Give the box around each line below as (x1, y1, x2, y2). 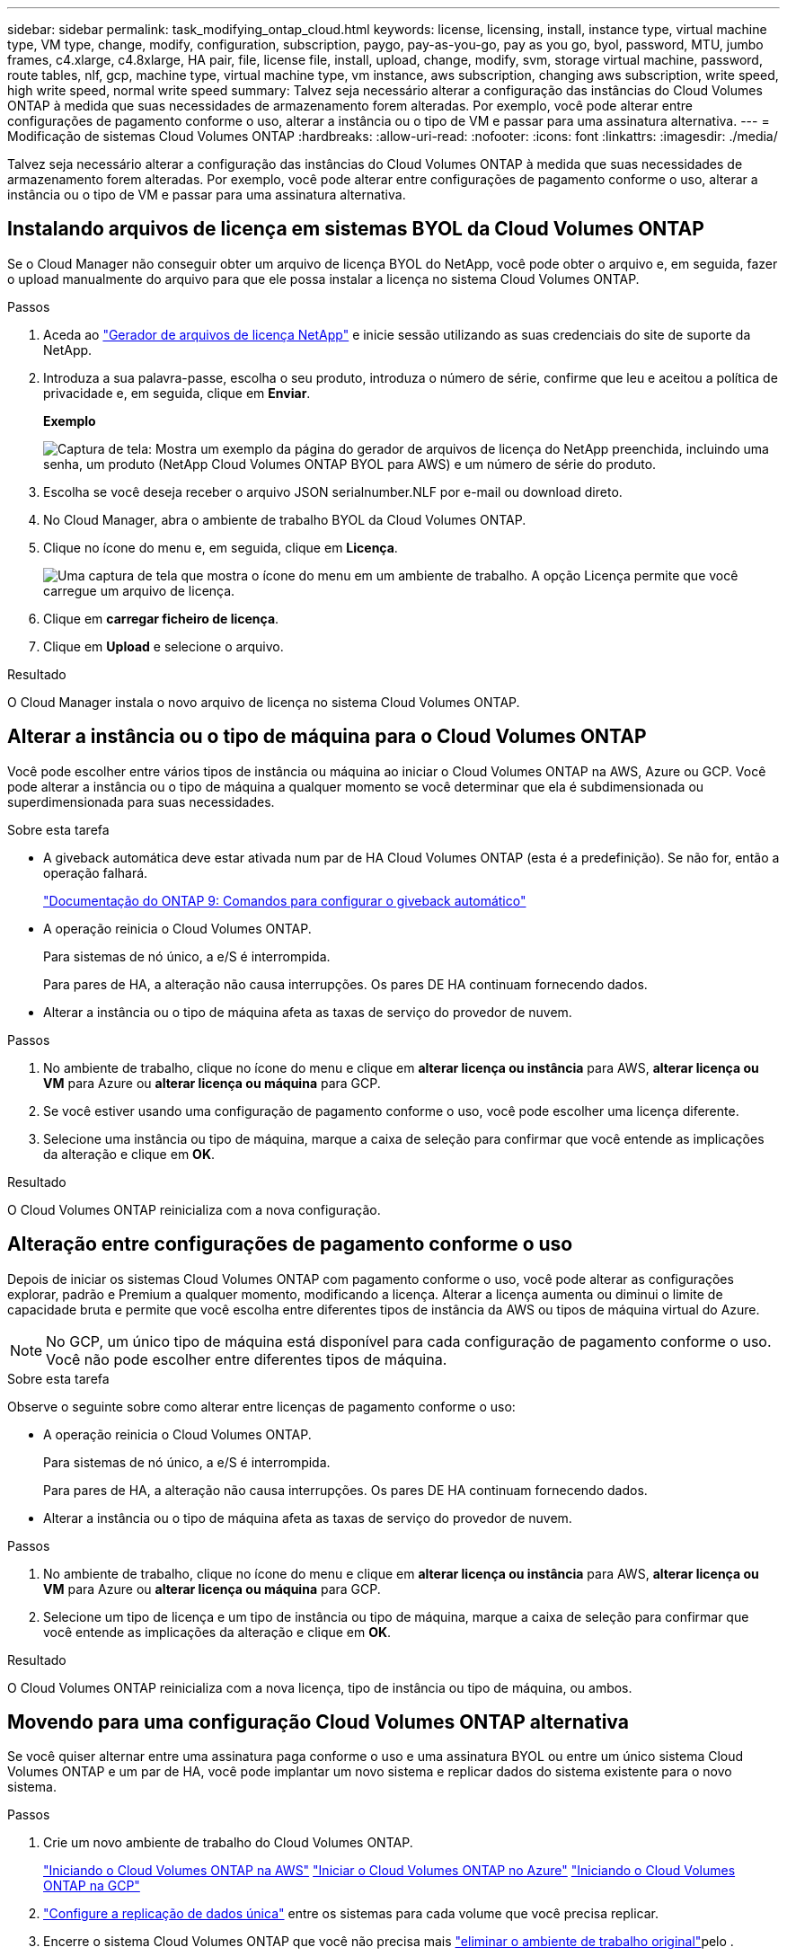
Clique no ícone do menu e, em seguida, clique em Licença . (43, 539, 398, 555)
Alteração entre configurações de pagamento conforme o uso (7, 1233, 573, 1256)
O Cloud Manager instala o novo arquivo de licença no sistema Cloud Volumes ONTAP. (7, 694, 520, 710)
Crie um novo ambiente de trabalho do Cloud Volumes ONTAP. (43, 1835, 413, 1851)
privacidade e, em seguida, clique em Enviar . (43, 385, 311, 401)
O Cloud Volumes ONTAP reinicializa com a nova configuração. (7, 1201, 381, 1217)
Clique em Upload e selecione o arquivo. (43, 638, 284, 654)
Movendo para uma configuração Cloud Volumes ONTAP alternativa (7, 1710, 629, 1733)
